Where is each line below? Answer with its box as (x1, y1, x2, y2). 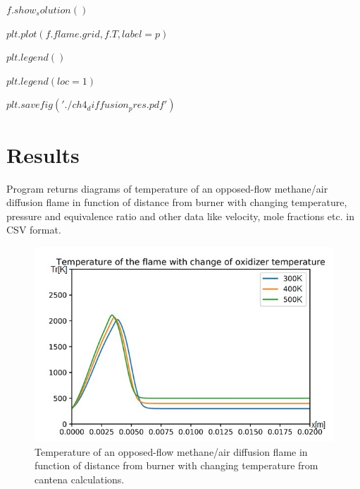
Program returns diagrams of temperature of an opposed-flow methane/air (6, 181, 328, 195)
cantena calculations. (35, 471, 125, 486)
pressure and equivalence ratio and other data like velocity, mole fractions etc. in (6, 208, 354, 223)
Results (6, 140, 80, 169)
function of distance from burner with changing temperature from (35, 458, 318, 473)
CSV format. (6, 222, 61, 237)
